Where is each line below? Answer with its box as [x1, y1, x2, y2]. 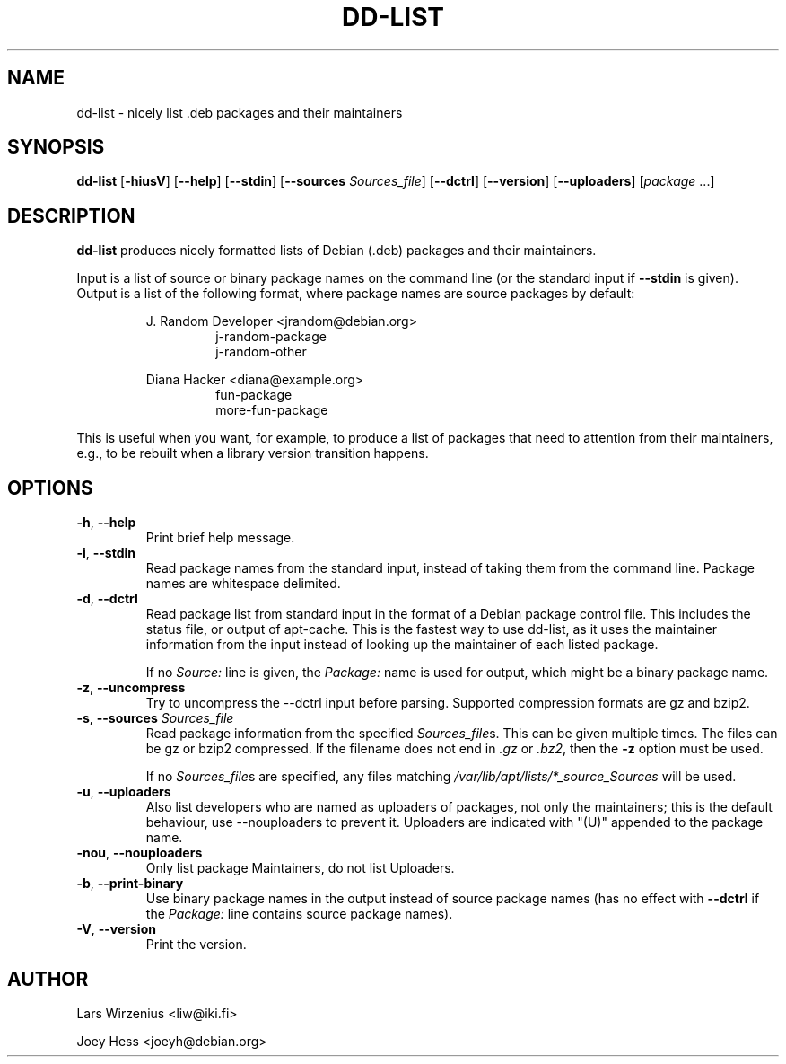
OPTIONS [7, 476, 93, 499]
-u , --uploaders [76, 784, 171, 800]
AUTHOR [7, 967, 89, 990]
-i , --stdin [76, 545, 135, 561]
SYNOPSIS [7, 136, 105, 159]
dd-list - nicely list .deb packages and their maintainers [76, 104, 403, 120]
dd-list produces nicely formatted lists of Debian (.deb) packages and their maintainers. [76, 242, 597, 259]
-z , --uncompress [76, 680, 186, 696]
